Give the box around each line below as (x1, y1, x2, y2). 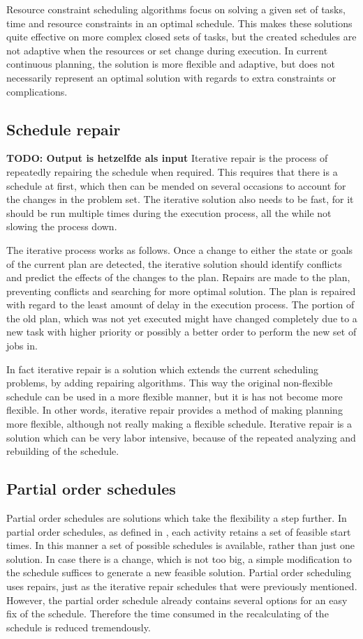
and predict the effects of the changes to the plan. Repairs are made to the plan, (6, 270, 350, 285)
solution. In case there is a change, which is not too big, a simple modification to (6, 551, 352, 566)
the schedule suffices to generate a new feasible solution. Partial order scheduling (6, 565, 351, 580)
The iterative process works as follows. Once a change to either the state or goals (6, 242, 353, 257)
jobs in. (6, 338, 38, 353)
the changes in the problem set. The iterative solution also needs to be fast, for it (6, 192, 354, 206)
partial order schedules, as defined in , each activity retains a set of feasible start (6, 524, 351, 539)
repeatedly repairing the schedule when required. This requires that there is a (6, 164, 338, 179)
